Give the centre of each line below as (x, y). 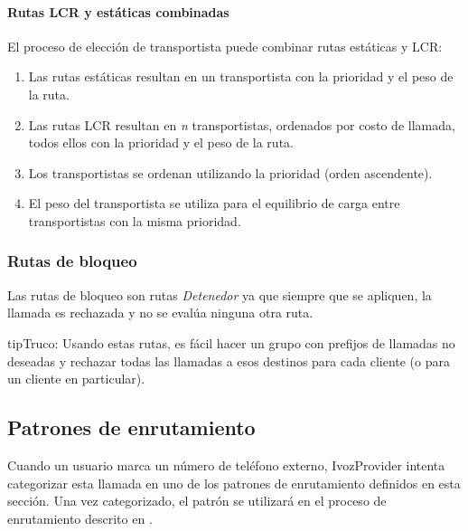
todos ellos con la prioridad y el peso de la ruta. (161, 142)
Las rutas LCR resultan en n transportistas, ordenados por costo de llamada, (242, 124)
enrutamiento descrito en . (80, 518)
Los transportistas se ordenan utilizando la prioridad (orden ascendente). (230, 172)
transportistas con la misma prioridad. (135, 220)
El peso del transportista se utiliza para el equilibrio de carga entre (214, 203)
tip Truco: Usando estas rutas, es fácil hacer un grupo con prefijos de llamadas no (231, 342)
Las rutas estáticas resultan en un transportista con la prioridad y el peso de (241, 76)
